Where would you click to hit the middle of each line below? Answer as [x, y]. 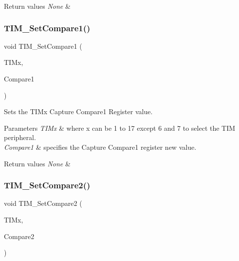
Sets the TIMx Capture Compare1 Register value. [78, 111]
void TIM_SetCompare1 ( [43, 46]
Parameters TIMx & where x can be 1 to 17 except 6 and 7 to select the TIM [120, 128]
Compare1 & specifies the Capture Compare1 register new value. [100, 147]
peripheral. [20, 137]
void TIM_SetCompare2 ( [43, 203]
